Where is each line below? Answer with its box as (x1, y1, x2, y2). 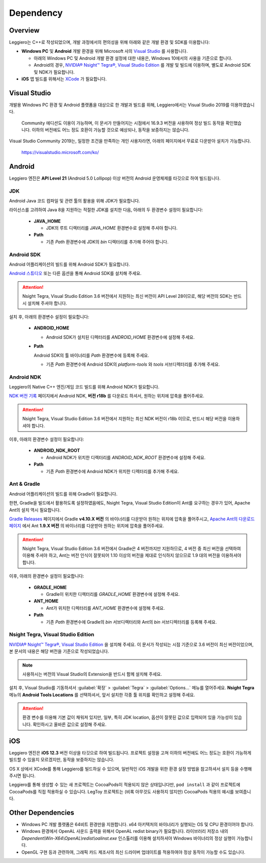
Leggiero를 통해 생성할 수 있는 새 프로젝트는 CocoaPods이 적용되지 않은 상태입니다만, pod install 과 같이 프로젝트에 (9, 782, 241, 787)
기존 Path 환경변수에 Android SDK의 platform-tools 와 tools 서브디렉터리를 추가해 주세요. (46, 361, 220, 367)
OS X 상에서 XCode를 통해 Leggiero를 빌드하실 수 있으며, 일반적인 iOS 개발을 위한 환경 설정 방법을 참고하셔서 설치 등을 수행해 (9, 766, 252, 772)
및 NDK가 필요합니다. (33, 69, 75, 75)
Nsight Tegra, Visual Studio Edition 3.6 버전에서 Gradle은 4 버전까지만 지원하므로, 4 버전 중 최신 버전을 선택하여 (22, 546, 241, 551)
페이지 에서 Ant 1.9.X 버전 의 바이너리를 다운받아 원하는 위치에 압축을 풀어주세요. (9, 523, 165, 529)
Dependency (9, 7, 63, 18)
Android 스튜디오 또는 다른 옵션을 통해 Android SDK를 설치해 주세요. (9, 271, 142, 276)
